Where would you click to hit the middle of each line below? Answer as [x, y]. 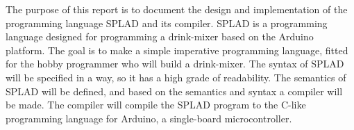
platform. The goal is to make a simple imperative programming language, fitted [177, 50]
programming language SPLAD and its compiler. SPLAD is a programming [167, 23]
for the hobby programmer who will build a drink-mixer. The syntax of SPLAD [175, 64]
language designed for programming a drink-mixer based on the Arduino [160, 36]
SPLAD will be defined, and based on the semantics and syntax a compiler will [174, 91]
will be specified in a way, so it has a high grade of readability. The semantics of [176, 77]
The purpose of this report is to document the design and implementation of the [177, 9]
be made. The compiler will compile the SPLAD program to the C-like [156, 105]
